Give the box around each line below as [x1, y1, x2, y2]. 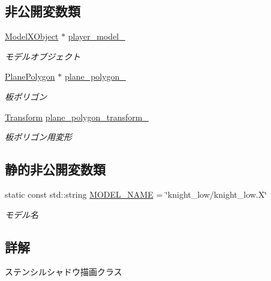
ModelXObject [5, 30, 59, 43]
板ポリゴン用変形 [5, 131, 72, 143]
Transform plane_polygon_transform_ [5, 110, 149, 123]
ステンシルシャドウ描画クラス [5, 265, 122, 278]
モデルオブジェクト [5, 50, 80, 62]
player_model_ [68, 30, 125, 43]
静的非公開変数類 [5, 160, 106, 179]
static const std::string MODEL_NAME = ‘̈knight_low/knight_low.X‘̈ [5, 188, 267, 200]
